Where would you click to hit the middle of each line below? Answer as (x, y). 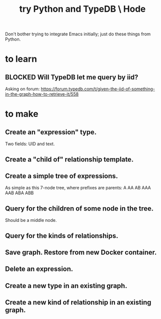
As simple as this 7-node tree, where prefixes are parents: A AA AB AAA (78, 188)
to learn (21, 59)
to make (22, 114)
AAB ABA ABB (20, 193)
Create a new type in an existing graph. (66, 286)
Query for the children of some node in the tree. (79, 208)
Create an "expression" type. (51, 132)
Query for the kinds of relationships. (62, 236)
